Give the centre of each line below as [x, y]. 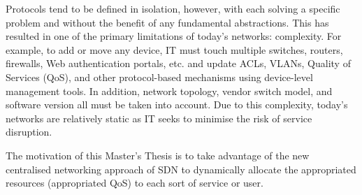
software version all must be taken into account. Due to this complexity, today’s [177, 104]
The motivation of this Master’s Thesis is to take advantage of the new [158, 155]
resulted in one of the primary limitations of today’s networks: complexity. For [174, 36]
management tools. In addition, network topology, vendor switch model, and [169, 91]
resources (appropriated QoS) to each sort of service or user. [135, 183]
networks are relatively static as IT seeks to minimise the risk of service [159, 118]
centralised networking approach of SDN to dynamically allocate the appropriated [181, 169]
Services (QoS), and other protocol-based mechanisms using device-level [159, 77]
